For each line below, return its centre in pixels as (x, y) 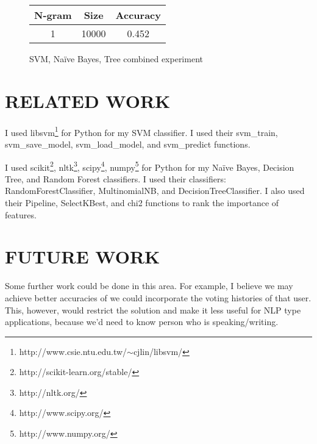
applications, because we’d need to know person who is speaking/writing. (142, 322)
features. (21, 214)
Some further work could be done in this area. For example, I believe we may (149, 286)
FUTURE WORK (83, 256)
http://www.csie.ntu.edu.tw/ (73, 351)
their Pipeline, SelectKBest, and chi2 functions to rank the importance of (142, 202)
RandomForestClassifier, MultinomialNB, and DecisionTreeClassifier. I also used (155, 191)
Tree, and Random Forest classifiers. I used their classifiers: (116, 178)
